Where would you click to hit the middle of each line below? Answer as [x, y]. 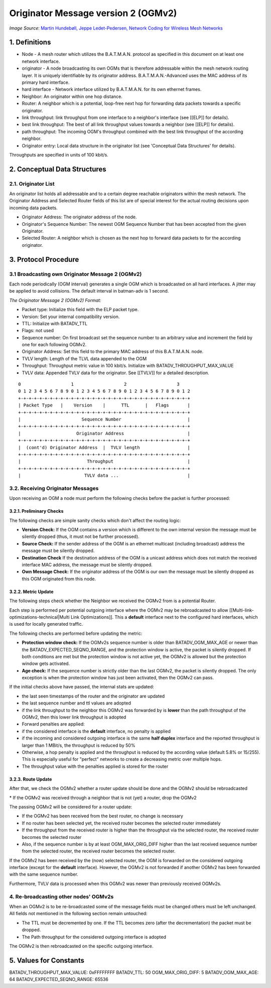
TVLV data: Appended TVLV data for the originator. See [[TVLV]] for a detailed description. [115, 373]
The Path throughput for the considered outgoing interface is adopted [94, 937]
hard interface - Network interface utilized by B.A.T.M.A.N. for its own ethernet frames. [112, 89]
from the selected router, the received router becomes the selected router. [99, 851]
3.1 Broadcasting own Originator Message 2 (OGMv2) [76, 274]
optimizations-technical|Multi [39, 617]
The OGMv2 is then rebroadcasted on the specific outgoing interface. [81, 946]
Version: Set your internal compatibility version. [71, 317]
